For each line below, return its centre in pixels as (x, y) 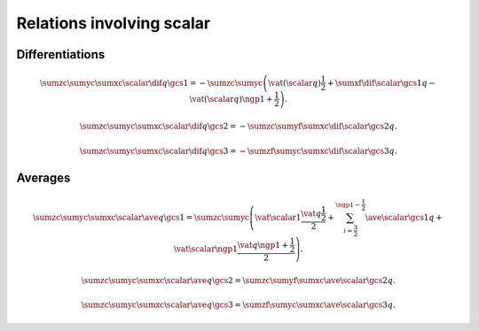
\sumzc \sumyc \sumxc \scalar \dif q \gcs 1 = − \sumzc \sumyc (151, 83)
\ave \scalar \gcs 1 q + (404, 218)
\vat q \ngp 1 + (263, 245)
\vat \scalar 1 (278, 218)
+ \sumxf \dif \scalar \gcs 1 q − (381, 83)
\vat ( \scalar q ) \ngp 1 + (231, 99)
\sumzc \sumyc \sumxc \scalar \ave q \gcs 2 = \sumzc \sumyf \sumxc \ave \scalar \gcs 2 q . (239, 281)
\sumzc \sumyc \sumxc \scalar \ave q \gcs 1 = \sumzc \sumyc (141, 218)
